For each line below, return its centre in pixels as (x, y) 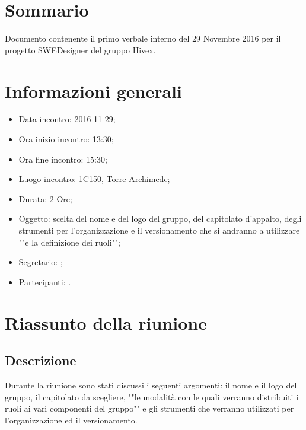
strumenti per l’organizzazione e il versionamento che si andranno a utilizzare (159, 230)
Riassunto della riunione (106, 322)
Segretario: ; (41, 262)
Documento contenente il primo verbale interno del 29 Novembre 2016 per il (143, 38)
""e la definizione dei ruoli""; (69, 242)
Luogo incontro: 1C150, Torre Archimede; (94, 179)
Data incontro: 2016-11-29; (67, 119)
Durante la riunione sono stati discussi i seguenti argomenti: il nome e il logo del (151, 385)
